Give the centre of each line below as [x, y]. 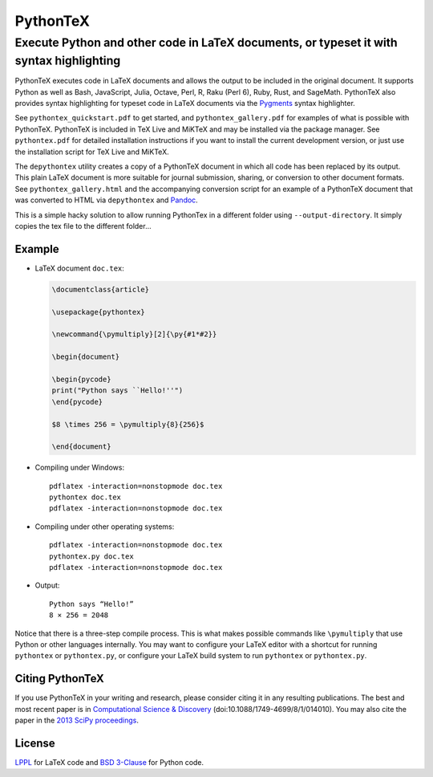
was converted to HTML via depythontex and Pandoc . [106, 200]
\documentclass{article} [101, 289]
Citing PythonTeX [59, 679]
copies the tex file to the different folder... [83, 226]
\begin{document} [86, 357]
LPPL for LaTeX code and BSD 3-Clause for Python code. [109, 762]
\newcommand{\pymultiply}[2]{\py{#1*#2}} [134, 334]
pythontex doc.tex [85, 497]
